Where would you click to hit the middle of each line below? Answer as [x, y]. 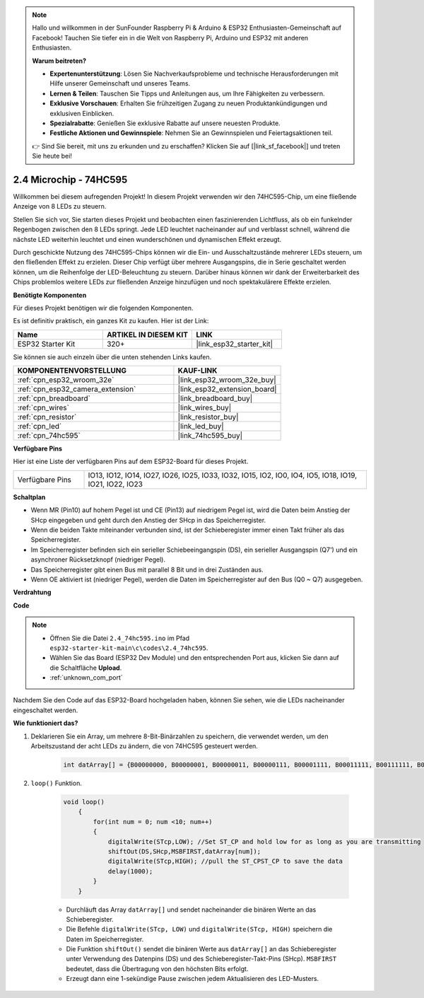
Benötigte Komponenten [50, 295]
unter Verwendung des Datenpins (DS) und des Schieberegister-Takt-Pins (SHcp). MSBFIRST [201, 959]
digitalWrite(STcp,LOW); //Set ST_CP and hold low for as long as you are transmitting [264, 841]
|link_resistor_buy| [208, 417]
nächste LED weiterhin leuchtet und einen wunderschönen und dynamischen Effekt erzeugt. [147, 239]
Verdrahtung [32, 592]
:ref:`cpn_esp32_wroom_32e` [66, 380]
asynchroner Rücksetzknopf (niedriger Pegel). [98, 559]
